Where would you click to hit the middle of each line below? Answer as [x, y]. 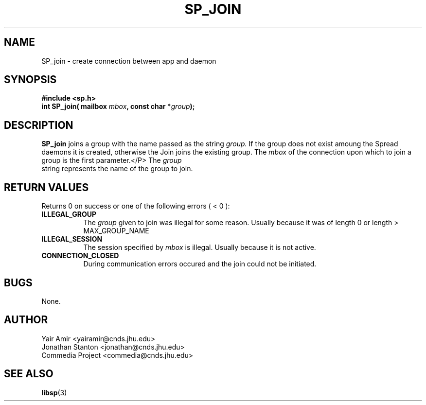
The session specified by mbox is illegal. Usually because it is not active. [200, 247]
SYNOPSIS [30, 80]
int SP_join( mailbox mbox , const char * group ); [118, 106]
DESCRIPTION [39, 125]
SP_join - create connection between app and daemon [129, 61]
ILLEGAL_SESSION [72, 239]
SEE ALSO [29, 374]
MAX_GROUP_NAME [116, 231]
